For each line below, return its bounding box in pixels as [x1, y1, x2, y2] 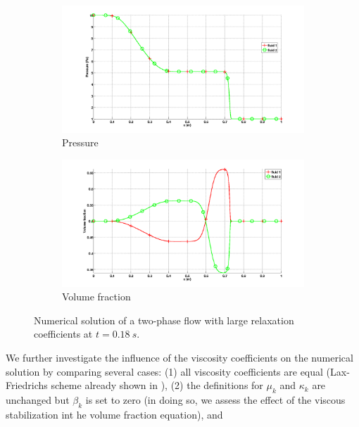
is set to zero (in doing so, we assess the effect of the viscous [85, 393, 346, 407]
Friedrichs [6, 378, 48, 393]
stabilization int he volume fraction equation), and [6, 407, 223, 421]
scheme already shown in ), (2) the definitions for [51, 378, 263, 393]
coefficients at [34, 326, 93, 341]
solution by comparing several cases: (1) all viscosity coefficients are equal [6, 364, 323, 378]
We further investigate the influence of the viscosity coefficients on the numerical [6, 350, 353, 365]
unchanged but [6, 393, 70, 407]
